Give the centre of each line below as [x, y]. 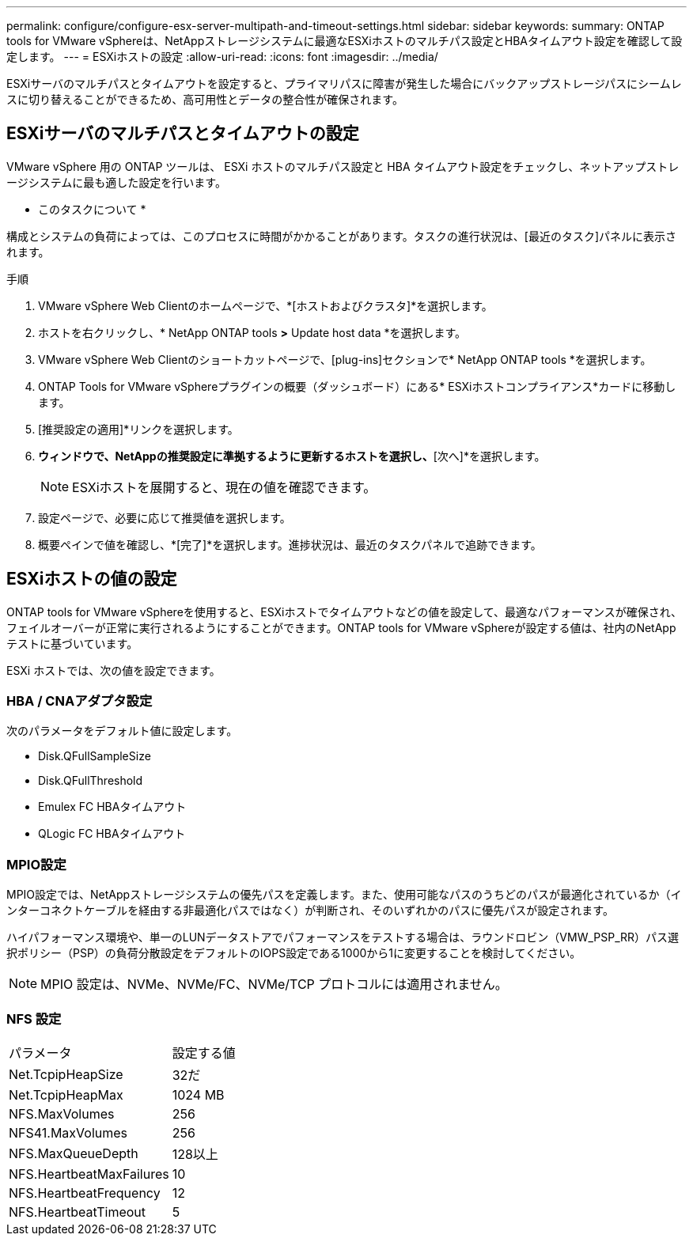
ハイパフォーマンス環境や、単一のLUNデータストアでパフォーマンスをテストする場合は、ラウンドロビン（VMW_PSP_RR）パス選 [343, 937]
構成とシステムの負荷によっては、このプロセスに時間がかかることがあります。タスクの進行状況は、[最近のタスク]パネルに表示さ [341, 236]
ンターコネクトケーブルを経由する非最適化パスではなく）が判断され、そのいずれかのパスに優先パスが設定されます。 [310, 911]
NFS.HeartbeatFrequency [85, 1193]
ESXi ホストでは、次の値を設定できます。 [114, 670]
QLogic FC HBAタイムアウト [112, 834]
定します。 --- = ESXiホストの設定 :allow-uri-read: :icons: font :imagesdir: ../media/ [222, 57]
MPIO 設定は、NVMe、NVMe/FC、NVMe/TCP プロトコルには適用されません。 [274, 985]
